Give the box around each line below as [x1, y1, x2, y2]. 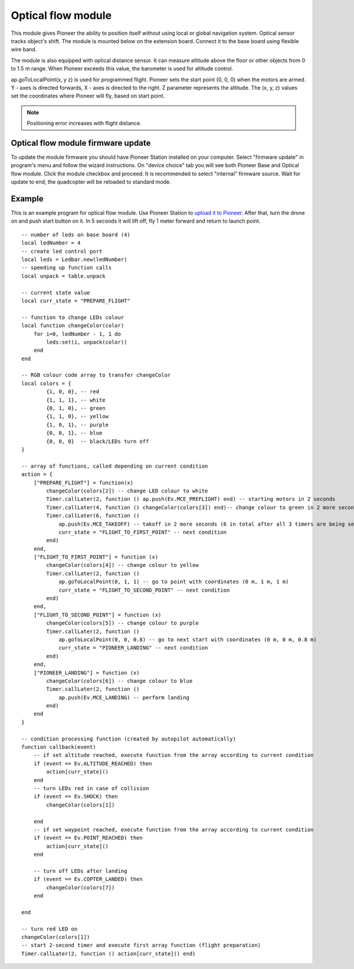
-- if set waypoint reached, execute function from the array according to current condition [33, 826, 314, 833]
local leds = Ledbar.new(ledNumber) [21, 256, 127, 263]
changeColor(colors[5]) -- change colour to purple [46, 620, 199, 627]
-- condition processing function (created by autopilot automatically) [21, 735, 236, 742]
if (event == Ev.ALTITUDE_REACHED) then [33, 760, 153, 767]
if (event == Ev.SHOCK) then [33, 793, 118, 800]
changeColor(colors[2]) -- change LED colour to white [46, 487, 208, 494]
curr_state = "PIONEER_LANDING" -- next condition [58, 644, 208, 651]
